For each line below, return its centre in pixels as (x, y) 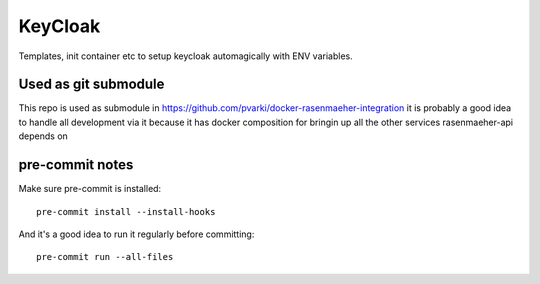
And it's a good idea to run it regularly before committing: (136, 234)
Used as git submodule (91, 84)
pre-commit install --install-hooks (126, 211)
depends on (43, 136)
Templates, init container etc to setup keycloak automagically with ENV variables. (186, 56)
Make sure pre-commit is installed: (90, 189)
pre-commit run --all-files (105, 257)
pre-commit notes (76, 165)
